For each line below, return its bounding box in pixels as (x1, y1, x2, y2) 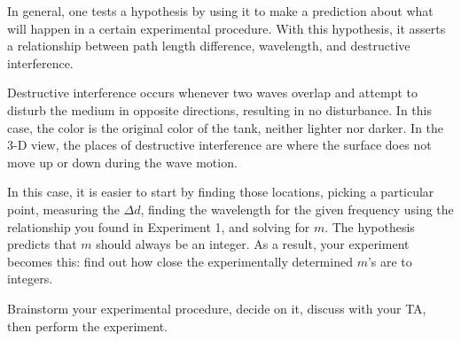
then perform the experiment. (7, 316, 168, 335)
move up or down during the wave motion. (7, 152, 238, 171)
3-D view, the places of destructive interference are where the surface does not (7, 136, 432, 154)
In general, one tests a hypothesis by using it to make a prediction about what (7, 2, 434, 19)
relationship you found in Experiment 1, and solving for (7, 217, 310, 236)
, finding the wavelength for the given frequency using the (140, 199, 454, 218)
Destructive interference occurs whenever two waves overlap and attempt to (7, 83, 418, 102)
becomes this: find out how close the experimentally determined (7, 252, 353, 270)
